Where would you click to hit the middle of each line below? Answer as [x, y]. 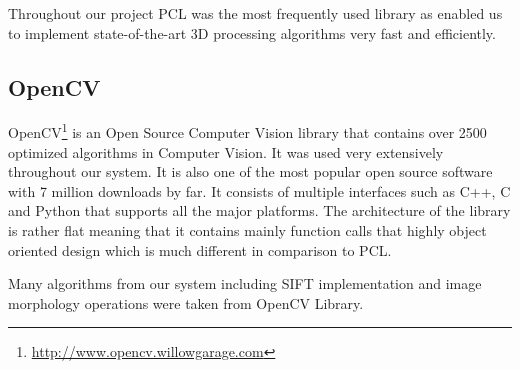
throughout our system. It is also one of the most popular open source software [250, 171]
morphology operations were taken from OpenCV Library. [186, 302]
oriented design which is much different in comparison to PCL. [200, 249]
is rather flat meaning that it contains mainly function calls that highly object [247, 230]
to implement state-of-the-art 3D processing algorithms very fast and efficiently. [252, 32]
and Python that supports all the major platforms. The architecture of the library [259, 210]
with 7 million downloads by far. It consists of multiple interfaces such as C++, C [259, 190]
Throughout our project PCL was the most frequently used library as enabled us [255, 13]
